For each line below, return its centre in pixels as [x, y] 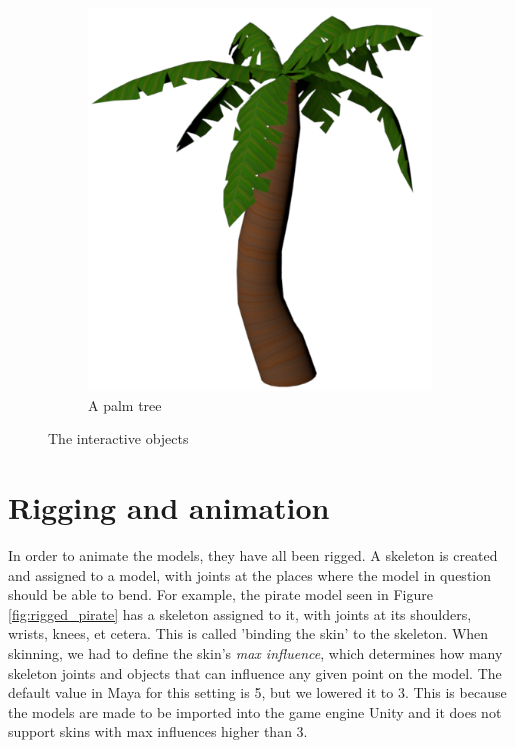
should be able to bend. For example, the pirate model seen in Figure [220, 594]
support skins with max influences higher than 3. [158, 731]
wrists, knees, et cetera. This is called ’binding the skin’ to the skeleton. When [248, 633]
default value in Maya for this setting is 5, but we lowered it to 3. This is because [257, 692]
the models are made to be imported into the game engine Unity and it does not [255, 711]
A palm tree [125, 404]
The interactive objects [118, 438]
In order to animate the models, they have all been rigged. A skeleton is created [253, 554]
